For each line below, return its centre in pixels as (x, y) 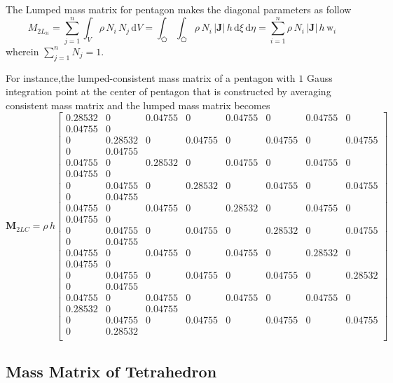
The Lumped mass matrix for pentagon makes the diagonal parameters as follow (179, 9)
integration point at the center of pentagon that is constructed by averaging (168, 91)
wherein (22, 51)
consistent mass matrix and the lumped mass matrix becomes (138, 105)
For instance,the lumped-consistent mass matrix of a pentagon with (151, 77)
